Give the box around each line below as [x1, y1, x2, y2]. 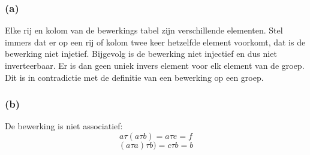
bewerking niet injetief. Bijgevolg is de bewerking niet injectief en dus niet [5, 47, 277, 60]
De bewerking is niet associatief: [5, 120, 123, 132]
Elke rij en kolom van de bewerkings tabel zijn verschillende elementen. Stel [5, 24, 283, 37]
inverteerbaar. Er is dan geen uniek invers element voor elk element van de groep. [5, 59, 305, 71]
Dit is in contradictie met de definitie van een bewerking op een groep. [5, 71, 264, 83]
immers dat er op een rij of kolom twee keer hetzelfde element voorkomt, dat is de [5, 35, 306, 48]
